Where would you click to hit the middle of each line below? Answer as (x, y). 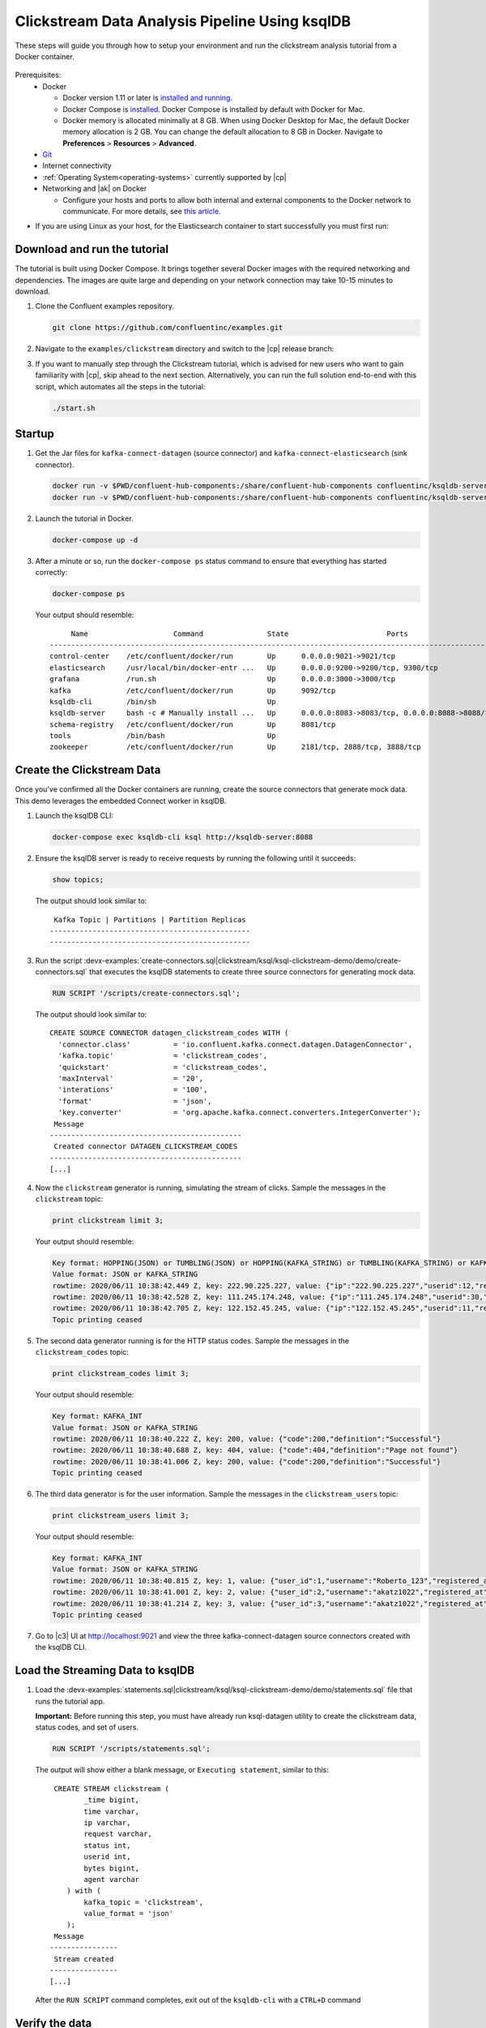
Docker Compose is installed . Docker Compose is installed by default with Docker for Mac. (214, 109)
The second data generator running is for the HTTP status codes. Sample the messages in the (192, 1341)
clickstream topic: (69, 1199)
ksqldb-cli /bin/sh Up (163, 701)
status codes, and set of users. (87, 1727)
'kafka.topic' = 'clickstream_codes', (162, 1056)
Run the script (59, 960)
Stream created (84, 1959)
